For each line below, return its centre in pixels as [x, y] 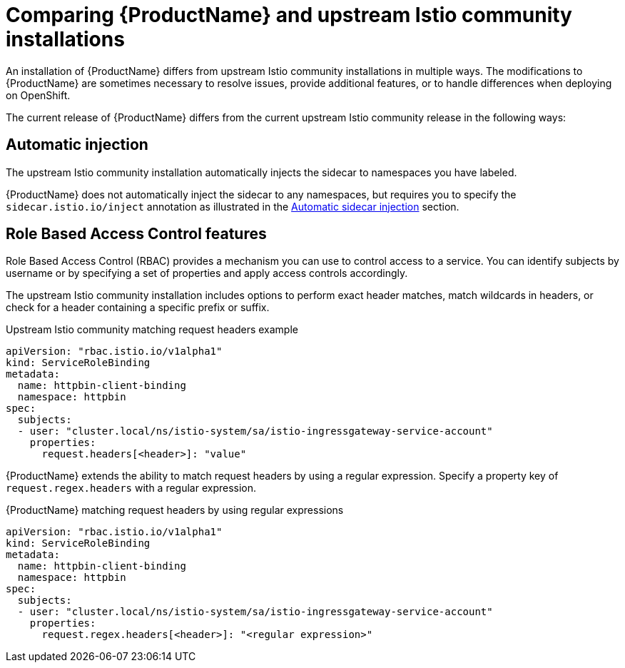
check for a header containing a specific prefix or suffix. [138, 308]
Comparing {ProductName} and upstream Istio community [289, 15]
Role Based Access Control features [136, 234]
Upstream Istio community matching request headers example [152, 330]
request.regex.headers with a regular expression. [131, 488]
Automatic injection [77, 145]
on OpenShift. [38, 95]
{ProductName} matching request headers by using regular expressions [175, 510]
